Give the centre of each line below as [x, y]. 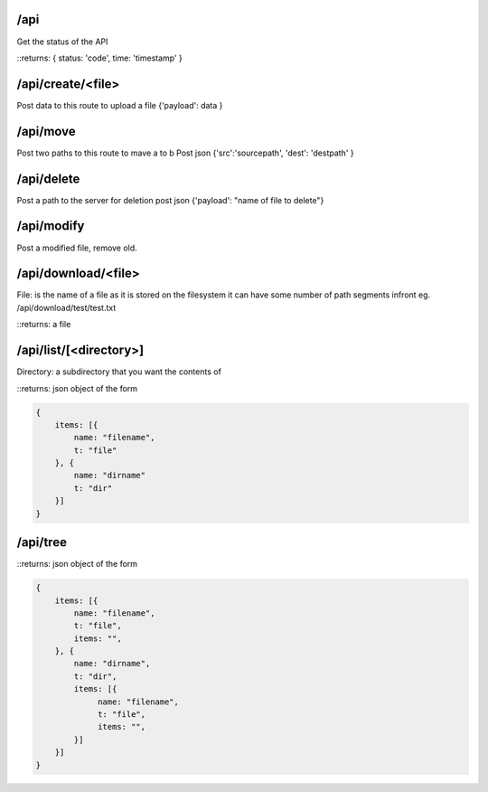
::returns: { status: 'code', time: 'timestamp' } [99, 58]
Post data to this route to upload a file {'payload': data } [120, 105]
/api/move [46, 131]
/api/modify [51, 226]
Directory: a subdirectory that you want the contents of [119, 372]
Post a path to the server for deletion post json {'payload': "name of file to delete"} [170, 200]
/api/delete [48, 179]
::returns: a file [44, 325]
